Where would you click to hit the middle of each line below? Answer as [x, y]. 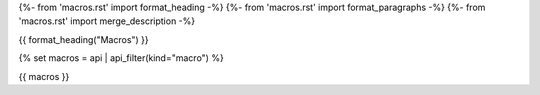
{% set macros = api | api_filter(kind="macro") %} [121, 58]
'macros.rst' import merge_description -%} [106, 21]
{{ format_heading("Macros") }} [83, 39]
